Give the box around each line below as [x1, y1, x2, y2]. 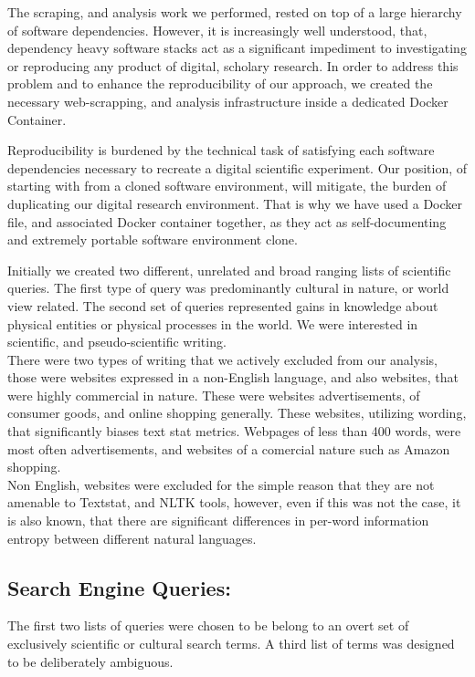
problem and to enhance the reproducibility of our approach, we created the [7, 74, 433, 93]
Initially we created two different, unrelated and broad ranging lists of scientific [7, 260, 451, 279]
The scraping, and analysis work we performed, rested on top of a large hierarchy [7, 3, 462, 21]
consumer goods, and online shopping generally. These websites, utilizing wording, [7, 403, 467, 422]
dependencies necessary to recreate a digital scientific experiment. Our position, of [7, 158, 468, 177]
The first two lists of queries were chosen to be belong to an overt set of [7, 616, 409, 635]
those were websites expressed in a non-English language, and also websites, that [7, 368, 459, 387]
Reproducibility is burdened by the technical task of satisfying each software [7, 141, 435, 160]
